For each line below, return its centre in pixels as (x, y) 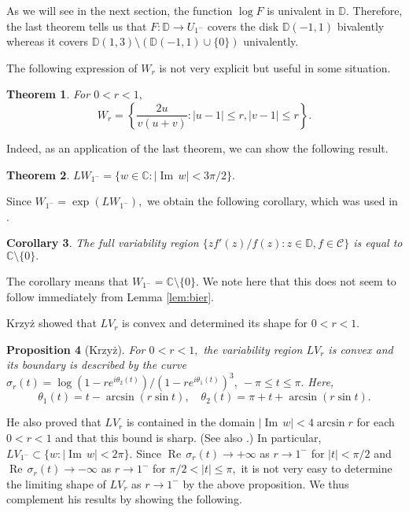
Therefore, (378, 10)
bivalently (361, 26)
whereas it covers (48, 41)
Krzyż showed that (52, 323)
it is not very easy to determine (317, 468)
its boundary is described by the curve (96, 365)
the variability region (253, 349)
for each (376, 422)
